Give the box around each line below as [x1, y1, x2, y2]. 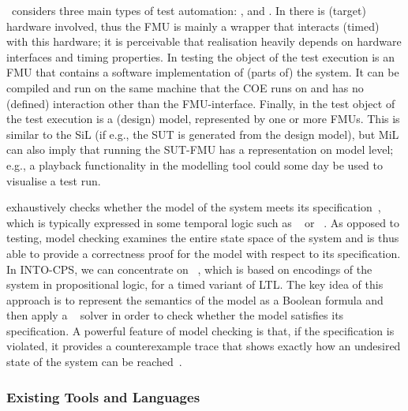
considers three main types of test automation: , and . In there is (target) [11, 2, 366, 18]
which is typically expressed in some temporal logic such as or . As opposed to [6, 214, 400, 230]
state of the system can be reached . [6, 353, 182, 370]
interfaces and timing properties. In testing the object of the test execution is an [6, 48, 395, 65]
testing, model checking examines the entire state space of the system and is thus [6, 230, 399, 246]
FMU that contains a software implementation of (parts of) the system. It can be [6, 64, 399, 80]
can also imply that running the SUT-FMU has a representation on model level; [6, 141, 394, 158]
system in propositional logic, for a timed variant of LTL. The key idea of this [6, 276, 384, 293]
